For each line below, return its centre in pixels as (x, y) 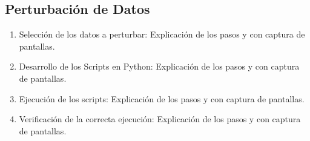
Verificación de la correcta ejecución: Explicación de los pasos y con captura (160, 119)
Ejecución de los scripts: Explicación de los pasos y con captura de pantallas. (162, 98)
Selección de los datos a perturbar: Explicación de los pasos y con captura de (162, 34)
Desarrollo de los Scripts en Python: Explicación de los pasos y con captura (159, 66)
